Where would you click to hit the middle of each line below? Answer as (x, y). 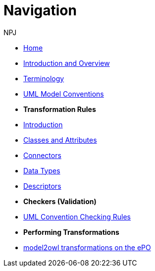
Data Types (42, 170)
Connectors (42, 155)
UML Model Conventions (64, 94)
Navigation (40, 10)
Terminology (44, 78)
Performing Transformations (71, 232)
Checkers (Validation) (60, 201)
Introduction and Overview (67, 63)
